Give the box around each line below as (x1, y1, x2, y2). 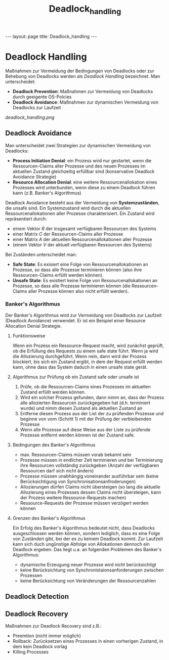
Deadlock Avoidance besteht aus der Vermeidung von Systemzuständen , (5, 199, 159, 205)
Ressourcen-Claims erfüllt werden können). (12, 272, 104, 278)
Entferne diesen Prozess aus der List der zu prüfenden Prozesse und (20, 410, 164, 416)
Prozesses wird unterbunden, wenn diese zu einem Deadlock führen (12, 184, 156, 190)
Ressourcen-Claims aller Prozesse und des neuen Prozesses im (12, 163, 146, 169)
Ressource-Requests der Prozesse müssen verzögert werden (20, 500, 149, 506)
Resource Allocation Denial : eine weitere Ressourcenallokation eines (12, 179, 157, 185)
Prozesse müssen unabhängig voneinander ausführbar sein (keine (20, 473, 159, 479)
